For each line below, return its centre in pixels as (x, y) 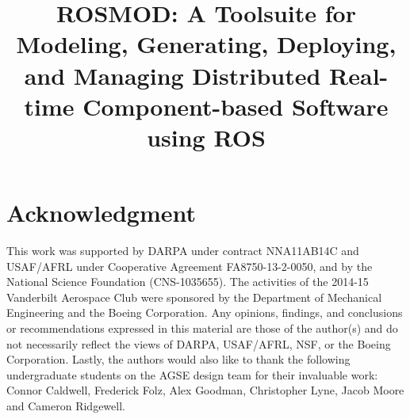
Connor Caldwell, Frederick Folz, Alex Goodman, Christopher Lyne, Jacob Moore (205, 390)
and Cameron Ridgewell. (66, 406)
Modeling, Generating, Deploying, (206, 44)
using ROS (206, 137)
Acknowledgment (101, 213)
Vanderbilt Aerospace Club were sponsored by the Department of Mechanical (194, 297)
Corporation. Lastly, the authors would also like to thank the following (178, 359)
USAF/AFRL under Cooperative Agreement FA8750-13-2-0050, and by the (190, 266)
